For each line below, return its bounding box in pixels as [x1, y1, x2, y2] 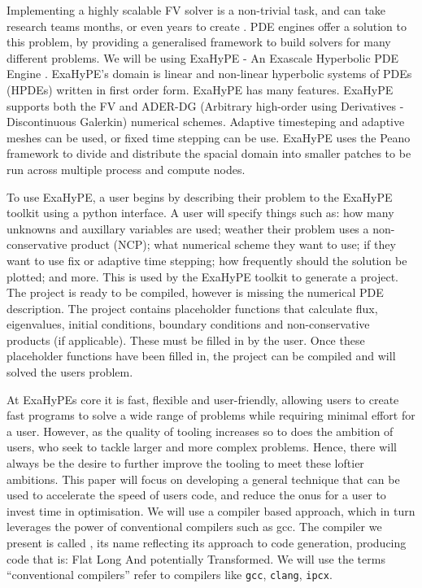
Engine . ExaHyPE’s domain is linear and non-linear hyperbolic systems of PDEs [7, 65, 412, 82]
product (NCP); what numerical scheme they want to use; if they [71, 236, 396, 253]
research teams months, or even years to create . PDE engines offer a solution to [7, 17, 407, 34]
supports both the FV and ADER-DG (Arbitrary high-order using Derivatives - [7, 97, 404, 114]
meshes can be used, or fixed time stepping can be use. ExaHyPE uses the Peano [7, 128, 411, 146]
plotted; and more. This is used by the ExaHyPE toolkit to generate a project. [7, 268, 399, 285]
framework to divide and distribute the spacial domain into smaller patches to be [7, 145, 411, 162]
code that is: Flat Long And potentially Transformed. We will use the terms [7, 550, 385, 567]
